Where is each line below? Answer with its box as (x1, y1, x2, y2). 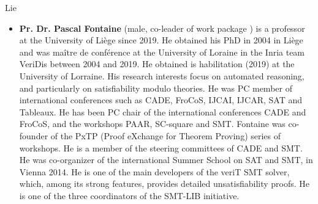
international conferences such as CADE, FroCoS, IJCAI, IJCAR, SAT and (19, 93, 302, 106)
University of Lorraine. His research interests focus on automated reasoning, (19, 69, 305, 82)
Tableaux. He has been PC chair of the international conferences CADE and (19, 105, 306, 118)
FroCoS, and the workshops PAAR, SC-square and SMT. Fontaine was (19, 117, 286, 130)
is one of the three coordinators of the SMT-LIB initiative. (19, 189, 240, 202)
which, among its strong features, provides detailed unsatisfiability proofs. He (19, 177, 310, 190)
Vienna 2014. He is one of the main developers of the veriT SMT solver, (19, 165, 290, 178)
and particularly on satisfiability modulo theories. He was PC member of (19, 81, 292, 94)
